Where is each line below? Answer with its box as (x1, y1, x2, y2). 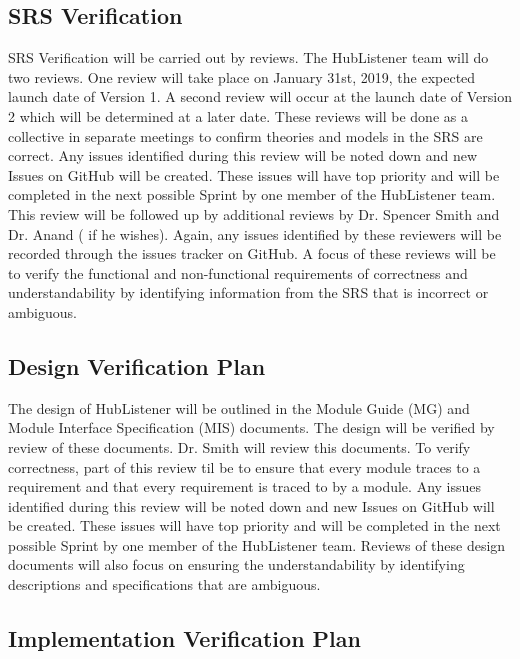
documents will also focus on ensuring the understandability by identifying (8, 554, 465, 575)
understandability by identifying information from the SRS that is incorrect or (8, 282, 489, 303)
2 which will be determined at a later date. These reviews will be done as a (8, 105, 468, 126)
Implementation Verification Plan (8, 623, 361, 654)
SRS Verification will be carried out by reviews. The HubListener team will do (8, 47, 489, 68)
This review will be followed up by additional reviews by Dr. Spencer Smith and (8, 203, 500, 224)
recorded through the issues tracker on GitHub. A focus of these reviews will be (8, 243, 496, 264)
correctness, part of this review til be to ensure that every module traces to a (8, 456, 481, 477)
